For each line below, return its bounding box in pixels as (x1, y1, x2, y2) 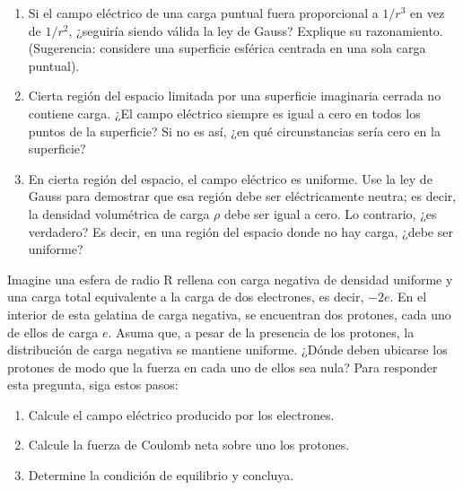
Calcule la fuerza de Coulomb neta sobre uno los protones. (28, 435, 350, 454)
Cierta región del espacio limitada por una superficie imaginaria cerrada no (28, 86, 441, 105)
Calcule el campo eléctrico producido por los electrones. (28, 405, 335, 424)
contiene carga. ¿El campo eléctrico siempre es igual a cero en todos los (28, 103, 421, 122)
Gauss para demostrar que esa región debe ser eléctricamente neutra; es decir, (28, 187, 457, 206)
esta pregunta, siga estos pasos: (7, 375, 179, 394)
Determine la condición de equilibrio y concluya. (28, 466, 294, 485)
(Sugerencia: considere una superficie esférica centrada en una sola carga (28, 39, 426, 57)
